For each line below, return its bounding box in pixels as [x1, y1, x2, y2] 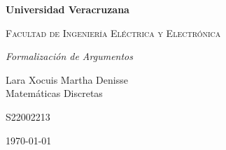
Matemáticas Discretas [6, 86, 103, 100]
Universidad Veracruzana [6, 2, 129, 16]
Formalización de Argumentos [6, 49, 133, 63]
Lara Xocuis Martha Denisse [6, 72, 128, 87]
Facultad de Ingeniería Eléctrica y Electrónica [6, 25, 221, 40]
